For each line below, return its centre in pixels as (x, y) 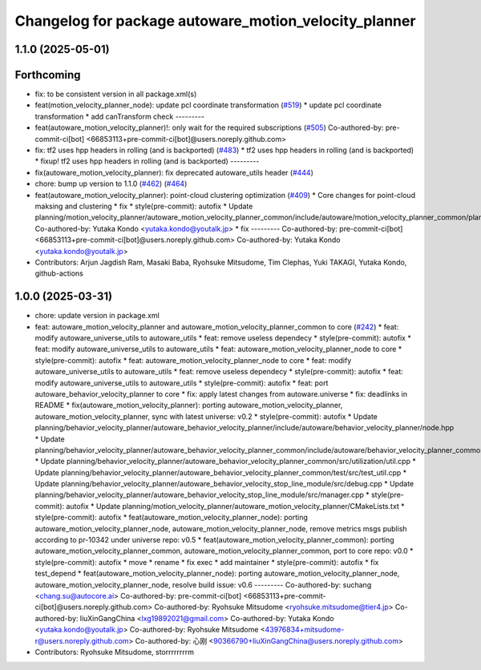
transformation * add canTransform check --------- (119, 116)
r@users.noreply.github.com (82, 640)
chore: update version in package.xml (97, 316)
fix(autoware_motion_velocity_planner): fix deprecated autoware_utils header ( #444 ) (174, 172)
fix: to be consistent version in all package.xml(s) (116, 94)
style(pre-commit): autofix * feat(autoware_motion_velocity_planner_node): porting (172, 518)
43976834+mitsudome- (305, 630)
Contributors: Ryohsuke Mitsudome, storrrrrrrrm (114, 652)
